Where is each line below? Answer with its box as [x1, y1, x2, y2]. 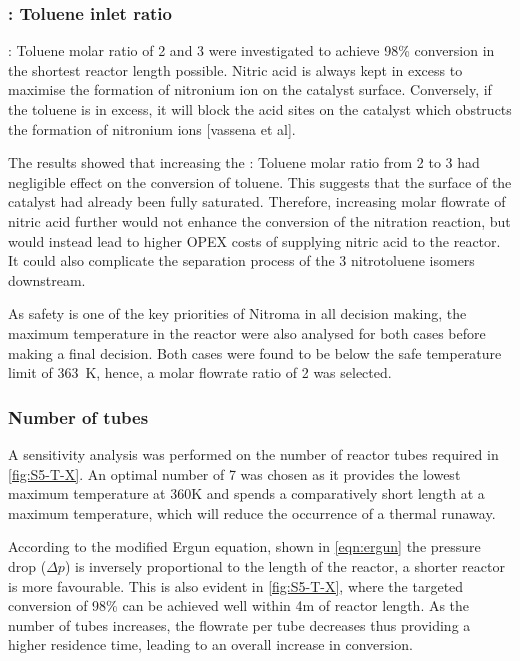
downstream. [8, 269, 86, 290]
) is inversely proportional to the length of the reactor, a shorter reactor [64, 555, 505, 576]
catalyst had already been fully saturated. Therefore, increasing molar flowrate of [8, 191, 506, 212]
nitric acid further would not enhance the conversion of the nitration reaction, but [8, 210, 511, 231]
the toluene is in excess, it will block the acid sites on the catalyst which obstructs [8, 99, 512, 119]
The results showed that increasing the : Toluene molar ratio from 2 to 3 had [8, 152, 480, 173]
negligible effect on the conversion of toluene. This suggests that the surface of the [8, 171, 512, 192]
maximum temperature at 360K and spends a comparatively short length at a [8, 483, 485, 504]
